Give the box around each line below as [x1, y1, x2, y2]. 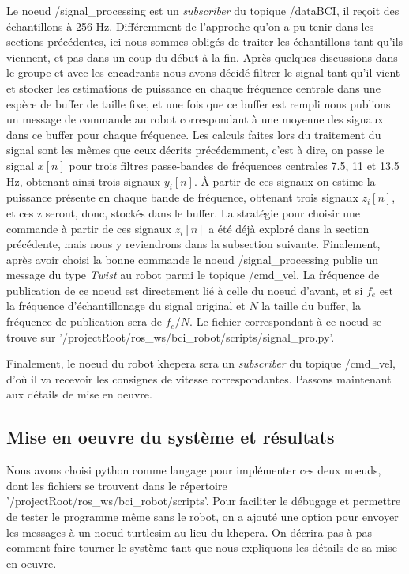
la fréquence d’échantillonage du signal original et [6, 297, 246, 314]
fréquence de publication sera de [6, 313, 162, 330]
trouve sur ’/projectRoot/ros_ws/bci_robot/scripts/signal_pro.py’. [6, 328, 335, 345]
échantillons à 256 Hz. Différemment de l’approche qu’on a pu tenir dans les [6, 17, 374, 34]
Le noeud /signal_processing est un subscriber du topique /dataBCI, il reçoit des [6, 2, 400, 18]
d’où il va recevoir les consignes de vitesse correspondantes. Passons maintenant [6, 370, 392, 387]
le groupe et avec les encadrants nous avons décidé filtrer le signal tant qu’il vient [6, 64, 400, 81]
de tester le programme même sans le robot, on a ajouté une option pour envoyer [6, 508, 399, 525]
